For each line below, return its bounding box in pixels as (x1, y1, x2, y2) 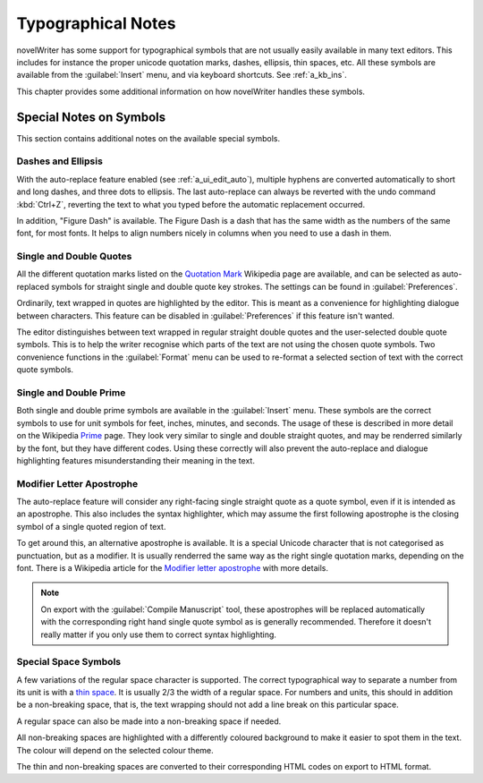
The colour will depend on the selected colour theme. (16, 745, 214, 755)
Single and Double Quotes (16, 251, 132, 263)
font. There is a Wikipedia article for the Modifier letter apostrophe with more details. (16, 563, 328, 573)
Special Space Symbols (16, 656, 121, 668)
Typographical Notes (16, 13, 176, 33)
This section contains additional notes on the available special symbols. (16, 132, 281, 143)
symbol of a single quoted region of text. (16, 521, 166, 532)
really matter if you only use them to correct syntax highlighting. (40, 629, 277, 640)
